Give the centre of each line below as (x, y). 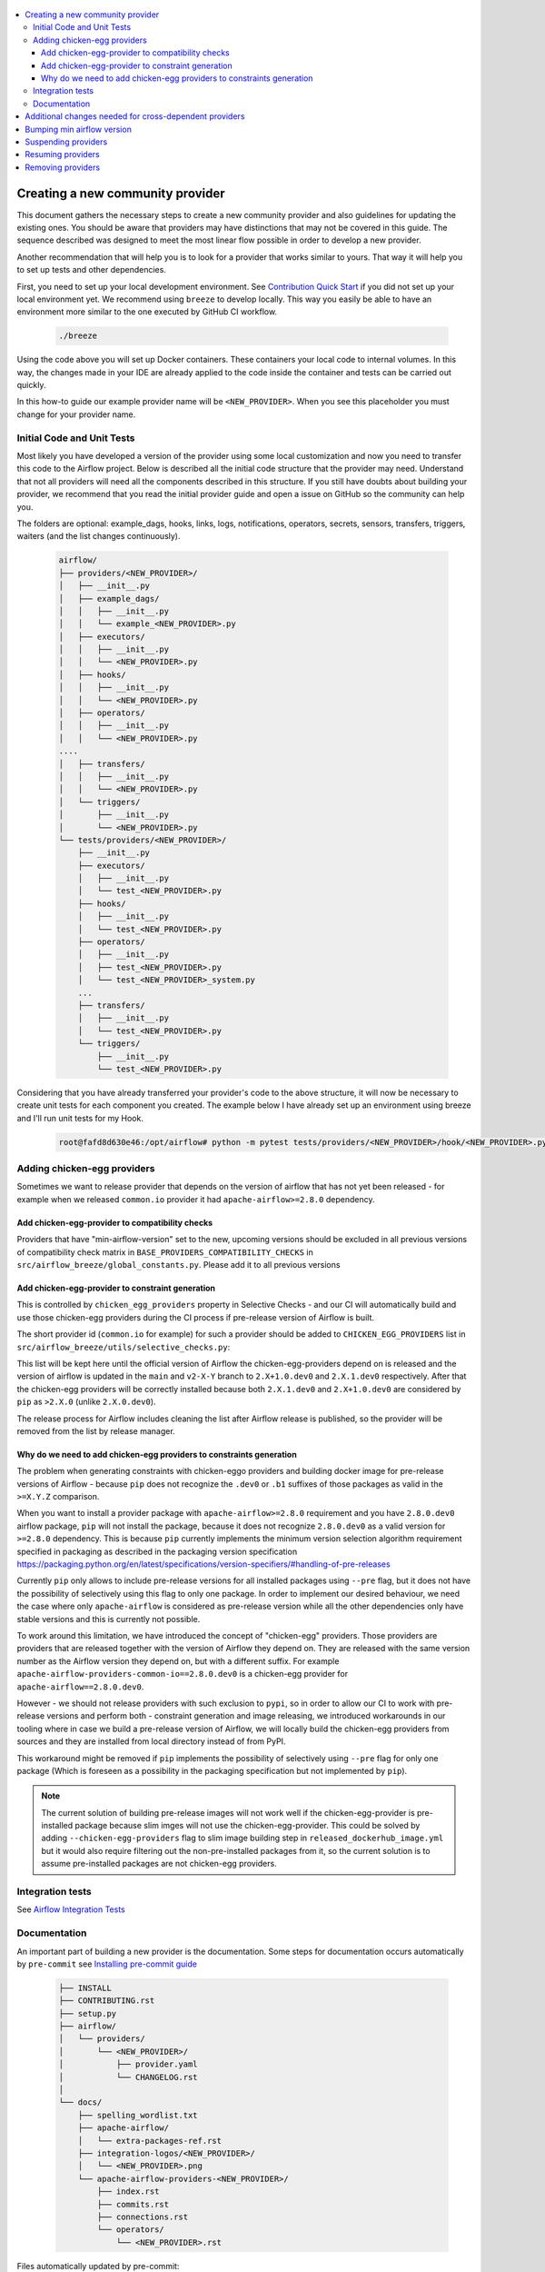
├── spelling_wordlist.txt (138, 2115)
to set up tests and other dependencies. (92, 270)
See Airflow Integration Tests (71, 1909)
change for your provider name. (76, 414)
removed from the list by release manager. (96, 1430)
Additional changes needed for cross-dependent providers (135, 116)
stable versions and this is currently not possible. (109, 1619)
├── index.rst (128, 2192)
